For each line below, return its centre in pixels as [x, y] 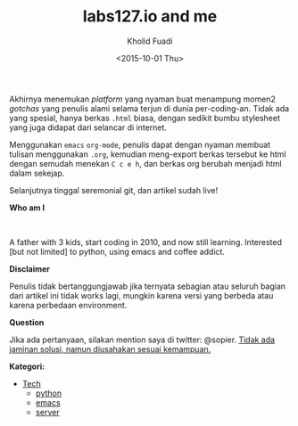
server [47, 412]
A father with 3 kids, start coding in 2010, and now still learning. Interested [146, 242]
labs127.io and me [150, 16]
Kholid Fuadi [150, 41]
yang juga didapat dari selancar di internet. [88, 127]
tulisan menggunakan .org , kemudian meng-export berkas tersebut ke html [148, 154]
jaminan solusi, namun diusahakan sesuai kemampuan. [110, 348]
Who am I [27, 208]
